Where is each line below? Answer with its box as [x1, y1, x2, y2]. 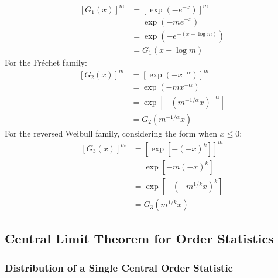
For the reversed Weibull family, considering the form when [5, 127, 218, 139]
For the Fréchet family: [5, 56, 87, 68]
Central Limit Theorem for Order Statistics [5, 229, 274, 248]
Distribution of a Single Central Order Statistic [5, 260, 233, 274]
